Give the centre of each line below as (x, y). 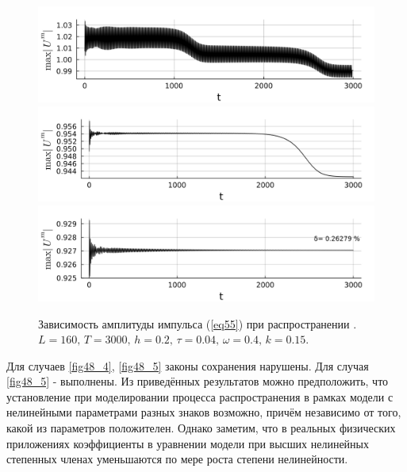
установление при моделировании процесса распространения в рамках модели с (200, 396)
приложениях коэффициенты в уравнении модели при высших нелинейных (188, 443)
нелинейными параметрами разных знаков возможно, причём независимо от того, (204, 412)
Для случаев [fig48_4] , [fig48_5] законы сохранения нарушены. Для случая (188, 365)
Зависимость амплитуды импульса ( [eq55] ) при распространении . (198, 323)
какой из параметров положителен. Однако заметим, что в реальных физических (201, 428)
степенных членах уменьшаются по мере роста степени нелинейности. (177, 459)
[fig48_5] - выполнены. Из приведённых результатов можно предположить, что (198, 381)
